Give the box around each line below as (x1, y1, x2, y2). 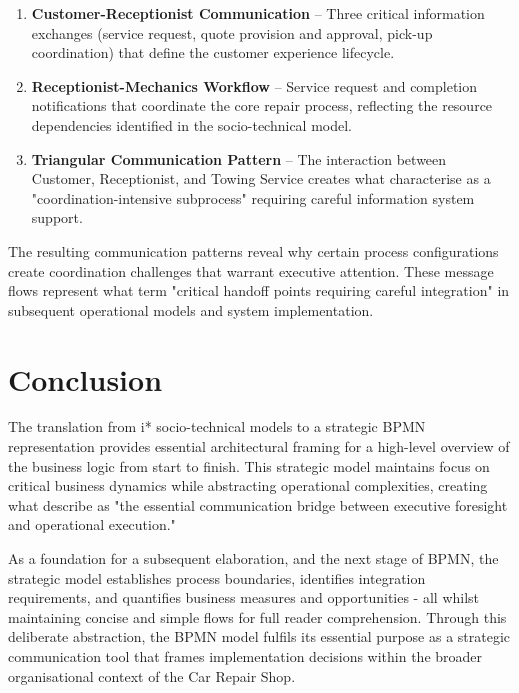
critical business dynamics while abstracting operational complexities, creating (8, 475, 488, 496)
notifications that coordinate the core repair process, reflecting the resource (31, 95, 493, 116)
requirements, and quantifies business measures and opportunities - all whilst (8, 587, 480, 608)
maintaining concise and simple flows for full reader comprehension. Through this (8, 606, 507, 627)
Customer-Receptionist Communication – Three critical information (31, 3, 485, 23)
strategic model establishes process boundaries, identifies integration (8, 567, 426, 588)
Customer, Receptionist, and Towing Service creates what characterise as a (31, 168, 491, 189)
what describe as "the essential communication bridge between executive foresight (8, 494, 508, 515)
